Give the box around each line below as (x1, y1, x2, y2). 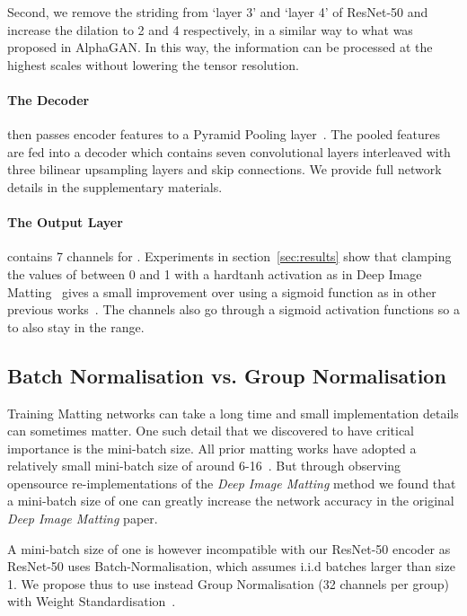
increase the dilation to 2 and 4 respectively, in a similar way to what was (7, 20, 413, 39)
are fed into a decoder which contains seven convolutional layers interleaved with (7, 142, 451, 161)
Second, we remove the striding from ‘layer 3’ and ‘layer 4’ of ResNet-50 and (7, 3, 428, 21)
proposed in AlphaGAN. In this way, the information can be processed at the (7, 38, 433, 57)
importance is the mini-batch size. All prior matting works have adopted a (7, 438, 417, 457)
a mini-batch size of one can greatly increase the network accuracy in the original (7, 491, 454, 510)
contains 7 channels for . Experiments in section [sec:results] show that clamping (7, 247, 452, 266)
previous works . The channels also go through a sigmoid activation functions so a (7, 300, 460, 319)
